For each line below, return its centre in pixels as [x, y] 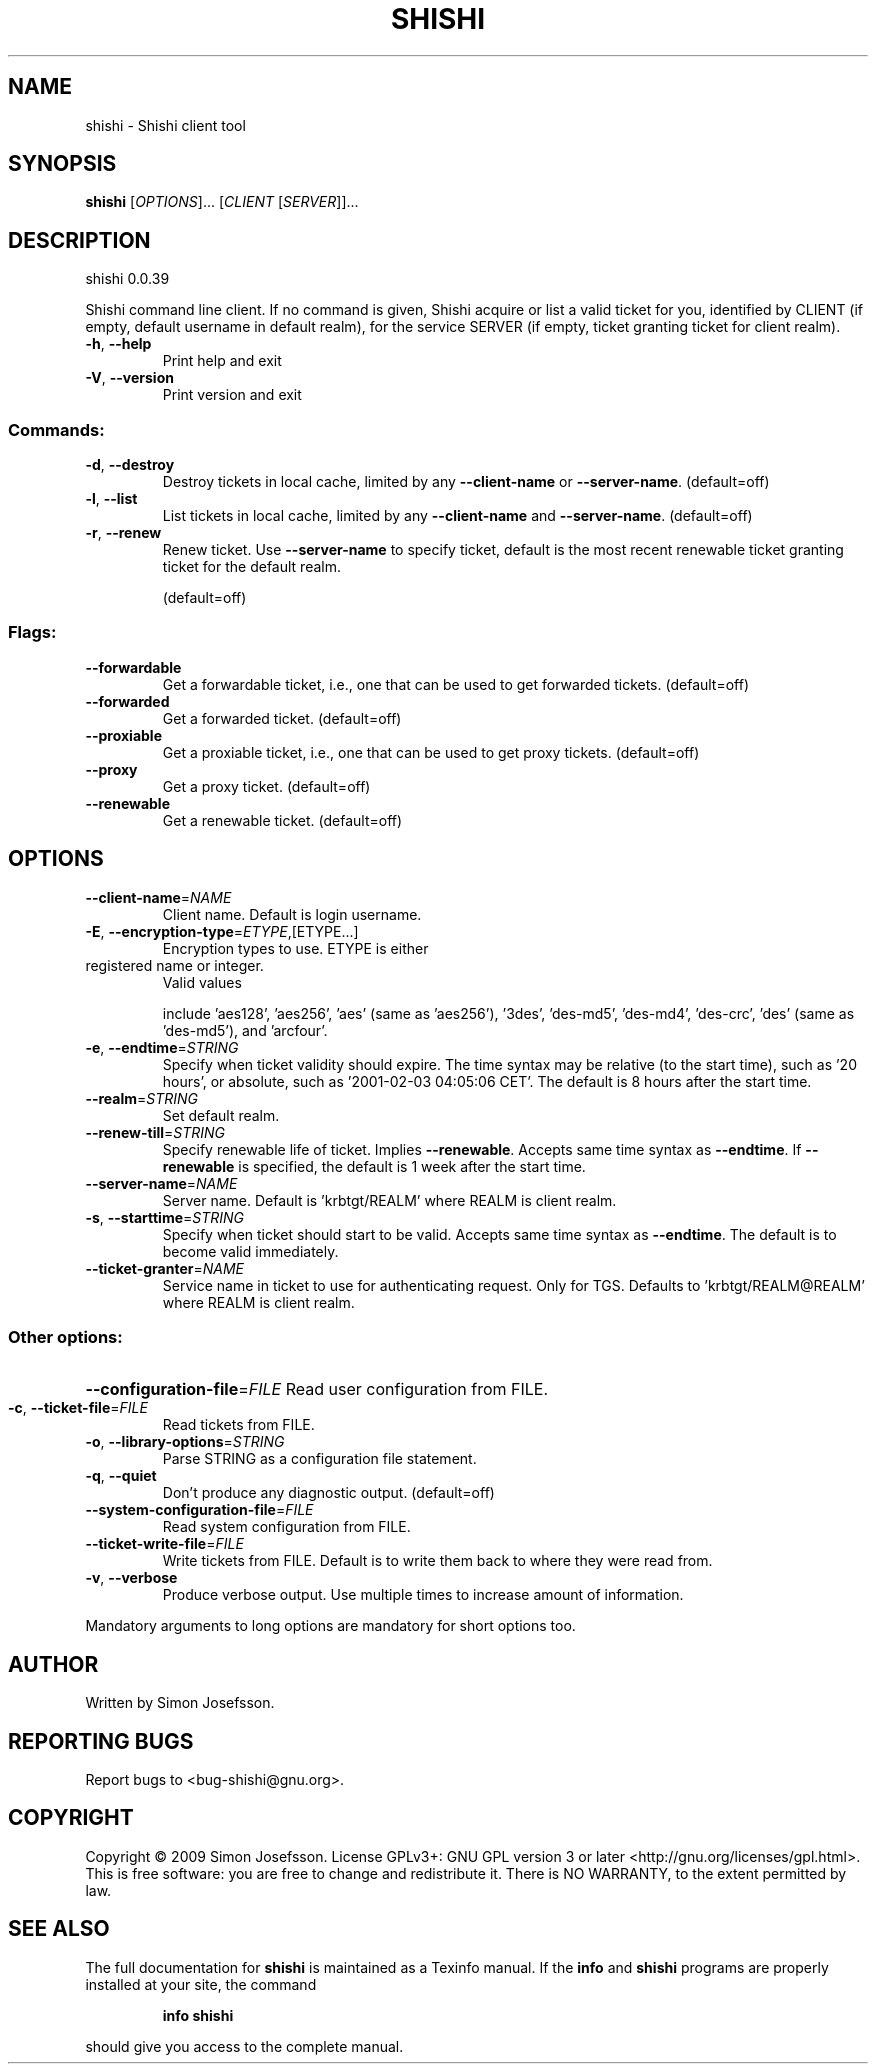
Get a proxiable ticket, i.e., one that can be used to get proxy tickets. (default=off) [431, 752]
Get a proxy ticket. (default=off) [266, 786]
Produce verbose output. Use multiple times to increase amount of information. [423, 1595]
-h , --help [118, 344]
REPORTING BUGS [101, 1741]
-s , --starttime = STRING [164, 1217]
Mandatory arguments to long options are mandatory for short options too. [330, 1626]
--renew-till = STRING [155, 1132]
